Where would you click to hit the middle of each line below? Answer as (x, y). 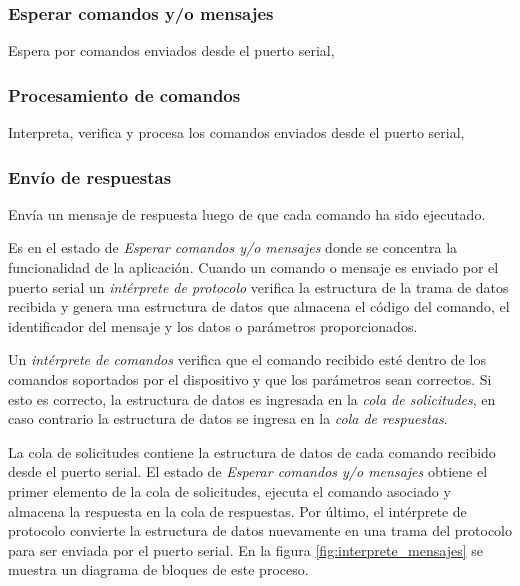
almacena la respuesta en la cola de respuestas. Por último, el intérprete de (237, 510)
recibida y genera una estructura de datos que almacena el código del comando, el (259, 306)
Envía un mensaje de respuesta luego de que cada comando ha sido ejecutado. (247, 213)
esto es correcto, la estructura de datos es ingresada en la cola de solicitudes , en (252, 398)
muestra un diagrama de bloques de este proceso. (158, 569)
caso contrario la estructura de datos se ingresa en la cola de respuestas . (228, 418)
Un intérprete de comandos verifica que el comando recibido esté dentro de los (247, 359)
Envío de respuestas (90, 176)
